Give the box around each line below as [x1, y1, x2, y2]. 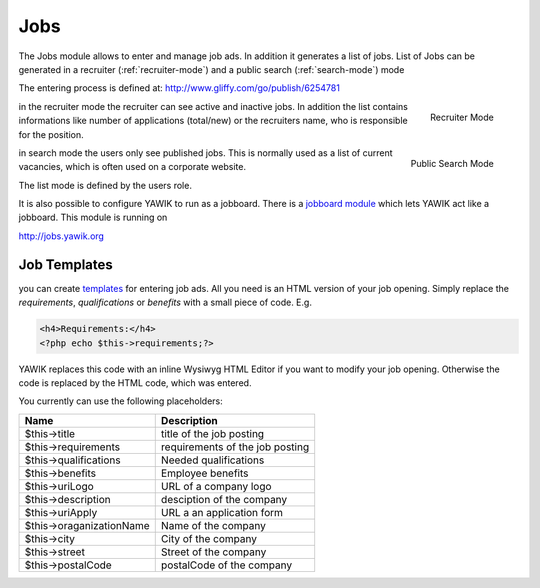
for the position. [18, 128, 84, 140]
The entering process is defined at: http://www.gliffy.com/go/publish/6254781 [18, 82, 340, 94]
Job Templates [18, 256, 114, 273]
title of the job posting [160, 426, 265, 440]
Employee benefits [160, 466, 249, 480]
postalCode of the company [160, 558, 293, 572]
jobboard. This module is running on [18, 211, 168, 224]
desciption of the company [160, 492, 288, 506]
